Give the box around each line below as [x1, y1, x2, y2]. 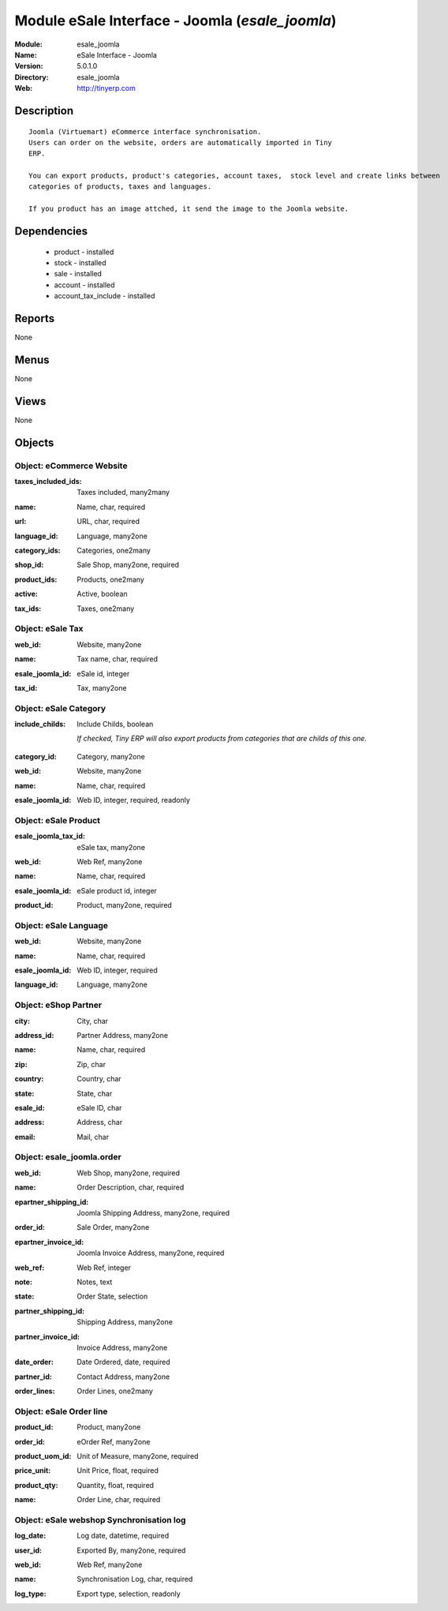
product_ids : [14, 575, 58, 584]
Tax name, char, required [77, 654, 158, 664]
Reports [14, 312, 55, 325]
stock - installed [54, 258, 106, 268]
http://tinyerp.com [77, 84, 136, 93]
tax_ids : [14, 604, 42, 613]
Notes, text [77, 1277, 113, 1287]
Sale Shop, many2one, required [77, 560, 180, 570]
